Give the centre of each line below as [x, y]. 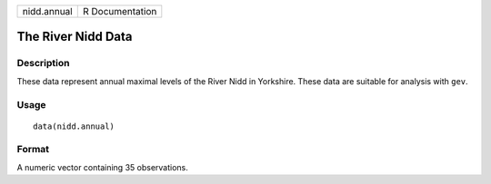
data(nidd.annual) [74, 126]
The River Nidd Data [75, 37]
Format [33, 150]
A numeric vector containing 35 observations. [102, 167]
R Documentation [120, 11]
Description [43, 63]
